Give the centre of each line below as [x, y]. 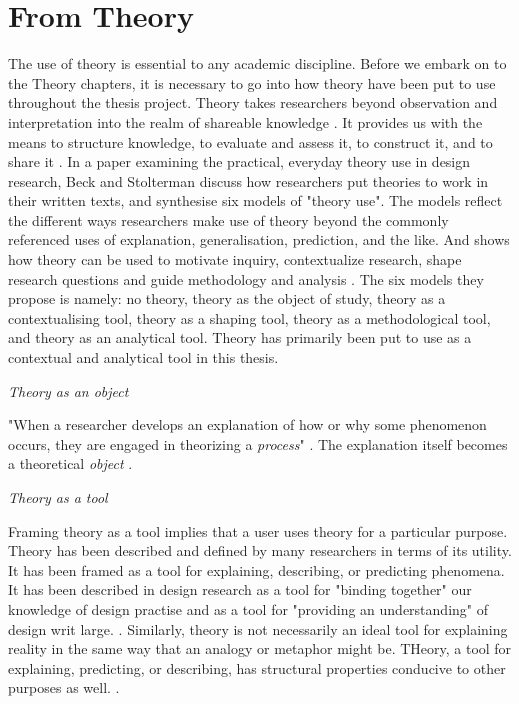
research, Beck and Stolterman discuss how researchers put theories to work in [248, 180]
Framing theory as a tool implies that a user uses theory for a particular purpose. [258, 530]
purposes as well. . [64, 687]
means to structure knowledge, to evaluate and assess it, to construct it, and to [250, 141]
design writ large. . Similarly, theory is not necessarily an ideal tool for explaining [258, 628]
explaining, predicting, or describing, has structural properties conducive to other [257, 667]
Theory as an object [68, 390]
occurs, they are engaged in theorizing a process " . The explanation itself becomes [258, 443]
